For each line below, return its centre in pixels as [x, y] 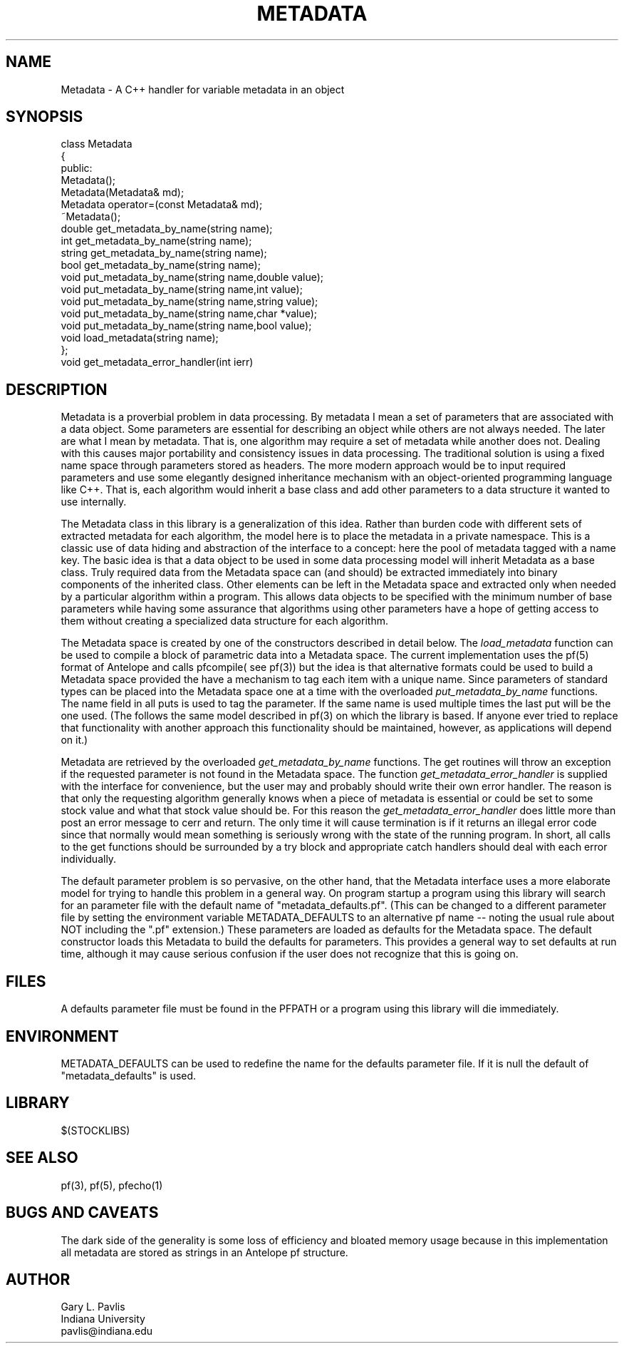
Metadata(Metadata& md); [123, 193]
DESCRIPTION [57, 389]
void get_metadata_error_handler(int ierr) [157, 362]
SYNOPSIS [45, 117]
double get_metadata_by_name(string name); [167, 229]
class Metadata [97, 144]
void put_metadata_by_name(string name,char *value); [189, 314]
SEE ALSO [42, 1158]
